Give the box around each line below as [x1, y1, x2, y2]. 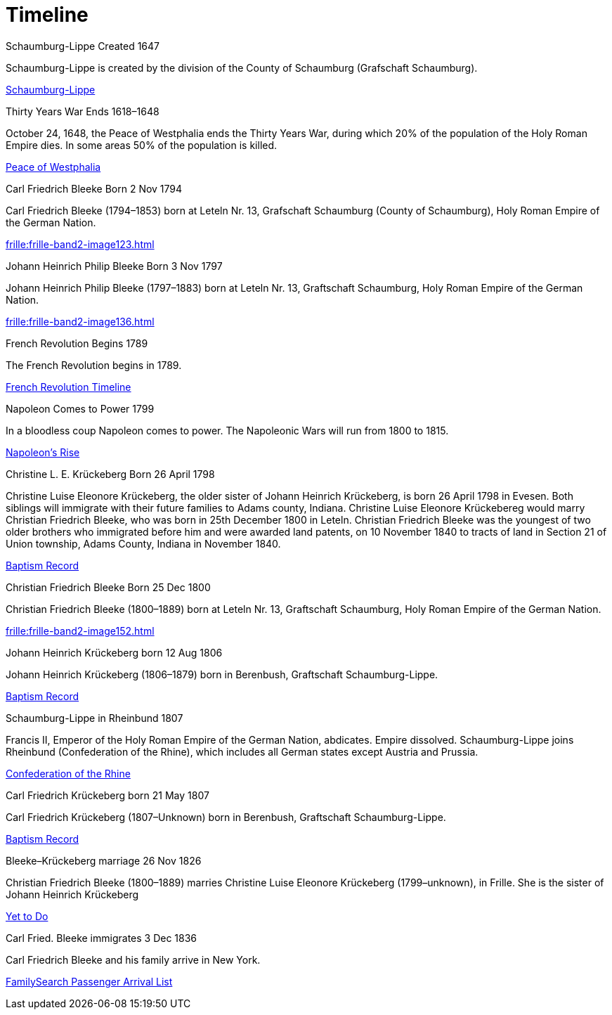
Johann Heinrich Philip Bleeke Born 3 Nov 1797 [6, 259, 223, 272]
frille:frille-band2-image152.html [6, 624, 155, 637]
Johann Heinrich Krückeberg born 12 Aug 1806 [6, 646, 223, 659]
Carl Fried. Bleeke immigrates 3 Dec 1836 [6, 931, 197, 944]
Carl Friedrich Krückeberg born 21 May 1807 [6, 789, 209, 801]
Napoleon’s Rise [6, 446, 80, 458]
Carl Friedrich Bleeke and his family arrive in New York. [6, 953, 261, 966]
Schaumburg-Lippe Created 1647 [6, 39, 160, 52]
